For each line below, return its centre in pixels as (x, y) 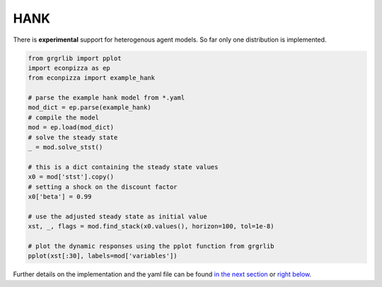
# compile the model (63, 117)
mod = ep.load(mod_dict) (71, 128)
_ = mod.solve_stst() (65, 147)
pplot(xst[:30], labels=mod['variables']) (103, 256)
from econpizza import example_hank (92, 78)
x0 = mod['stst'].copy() (71, 177)
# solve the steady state (73, 137)
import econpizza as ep (69, 68)
